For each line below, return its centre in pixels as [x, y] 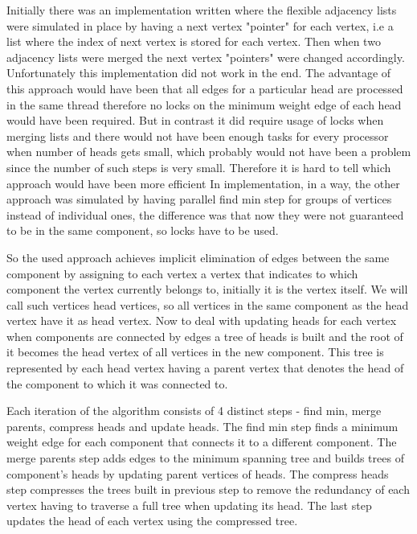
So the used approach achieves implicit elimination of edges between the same [198, 257]
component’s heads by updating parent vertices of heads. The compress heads [198, 473]
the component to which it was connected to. [117, 383]
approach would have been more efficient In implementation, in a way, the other [203, 183]
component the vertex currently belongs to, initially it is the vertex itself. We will [207, 289]
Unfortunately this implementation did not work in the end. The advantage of [199, 73]
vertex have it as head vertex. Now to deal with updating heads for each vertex [202, 320]
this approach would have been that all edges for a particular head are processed [205, 88]
